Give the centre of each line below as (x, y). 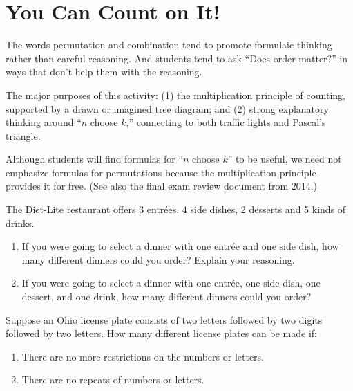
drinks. (20, 222)
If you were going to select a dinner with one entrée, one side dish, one (171, 283)
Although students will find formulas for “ (95, 159)
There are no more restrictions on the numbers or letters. (143, 356)
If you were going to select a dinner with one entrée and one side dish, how (180, 246)
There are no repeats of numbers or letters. (113, 380)
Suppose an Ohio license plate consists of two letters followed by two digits (164, 319)
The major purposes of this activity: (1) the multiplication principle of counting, (175, 94)
